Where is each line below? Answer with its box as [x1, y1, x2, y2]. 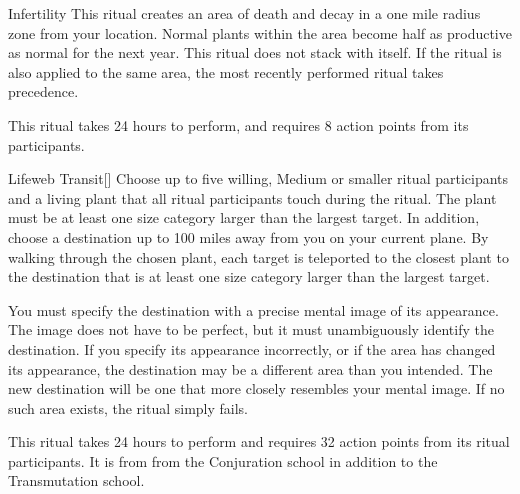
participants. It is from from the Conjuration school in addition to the [8, 450, 438, 471]
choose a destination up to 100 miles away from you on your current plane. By [8, 226, 489, 247]
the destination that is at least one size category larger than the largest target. [8, 266, 490, 287]
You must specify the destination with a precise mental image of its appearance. [8, 299, 499, 320]
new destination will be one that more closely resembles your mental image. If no [8, 378, 505, 399]
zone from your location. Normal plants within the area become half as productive [8, 22, 512, 43]
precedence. [8, 81, 79, 102]
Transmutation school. [8, 470, 145, 491]
